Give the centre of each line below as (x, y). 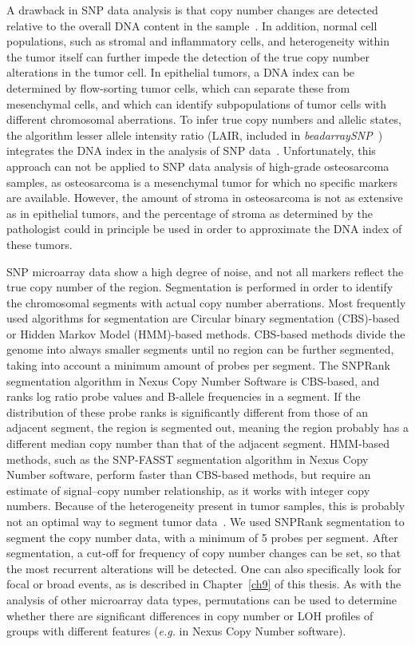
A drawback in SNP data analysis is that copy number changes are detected (192, 10)
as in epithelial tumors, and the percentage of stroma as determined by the (190, 213)
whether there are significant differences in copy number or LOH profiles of (190, 615)
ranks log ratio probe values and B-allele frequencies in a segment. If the (184, 396)
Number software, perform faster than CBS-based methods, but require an (189, 475)
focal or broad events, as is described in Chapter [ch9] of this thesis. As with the (204, 584)
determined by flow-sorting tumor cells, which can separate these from (178, 87)
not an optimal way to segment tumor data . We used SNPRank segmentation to (206, 521)
